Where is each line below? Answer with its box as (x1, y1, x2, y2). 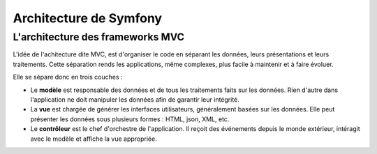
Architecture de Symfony (13, 10, 163, 26)
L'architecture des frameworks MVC (13, 31, 185, 43)
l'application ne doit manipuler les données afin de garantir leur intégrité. (30, 95, 240, 104)
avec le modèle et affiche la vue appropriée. (30, 134, 157, 143)
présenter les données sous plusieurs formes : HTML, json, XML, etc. (30, 115, 230, 123)
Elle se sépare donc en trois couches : (13, 73, 123, 82)
